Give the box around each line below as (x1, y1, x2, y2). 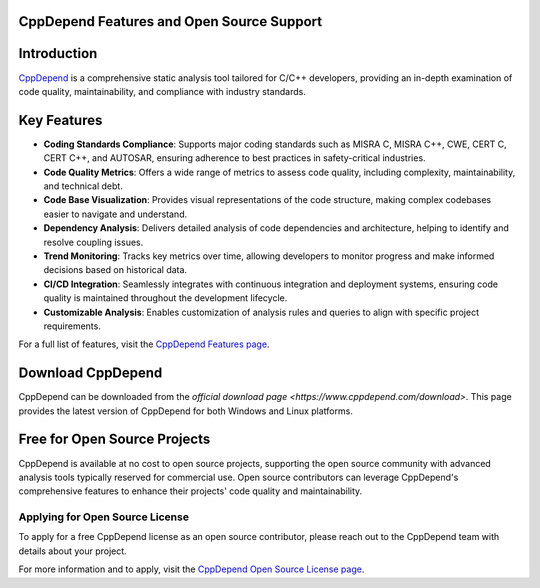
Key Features (18, 111, 103, 129)
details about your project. (18, 545, 127, 557)
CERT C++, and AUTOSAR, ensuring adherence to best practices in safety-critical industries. (43, 152, 426, 164)
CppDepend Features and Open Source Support (18, 13, 323, 30)
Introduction (18, 45, 98, 62)
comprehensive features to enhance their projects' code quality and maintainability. (18, 485, 363, 497)
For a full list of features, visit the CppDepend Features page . (18, 338, 270, 350)
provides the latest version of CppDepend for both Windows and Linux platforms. (18, 405, 354, 417)
